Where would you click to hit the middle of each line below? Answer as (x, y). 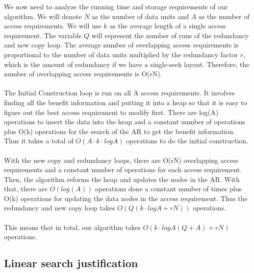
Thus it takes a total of (39, 141)
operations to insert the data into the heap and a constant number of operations (125, 122)
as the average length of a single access (168, 26)
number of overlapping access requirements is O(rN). (83, 74)
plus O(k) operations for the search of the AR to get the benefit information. (120, 131)
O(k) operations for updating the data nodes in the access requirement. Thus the (126, 198)
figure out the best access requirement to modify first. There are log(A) (111, 112)
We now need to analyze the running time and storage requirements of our (116, 6)
